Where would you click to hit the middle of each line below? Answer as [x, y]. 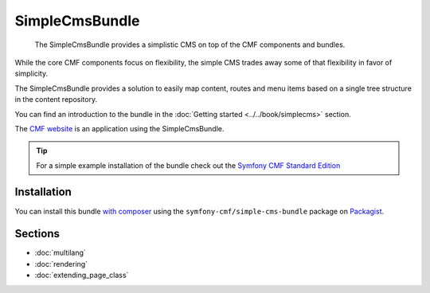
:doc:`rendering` [61, 264]
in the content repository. [56, 100]
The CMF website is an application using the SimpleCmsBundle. [119, 128]
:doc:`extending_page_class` [82, 275]
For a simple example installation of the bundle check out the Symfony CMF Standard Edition [188, 165]
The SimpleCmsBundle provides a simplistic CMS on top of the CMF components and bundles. [190, 45]
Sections [37, 234]
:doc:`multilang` [61, 253]
